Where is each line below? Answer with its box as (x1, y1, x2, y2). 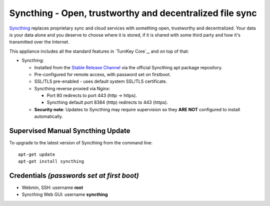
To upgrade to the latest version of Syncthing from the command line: (9, 140, 152, 146)
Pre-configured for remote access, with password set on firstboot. (34, 71, 171, 77)
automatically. (34, 113, 63, 120)
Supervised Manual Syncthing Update (9, 127, 130, 135)
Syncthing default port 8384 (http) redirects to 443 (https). (46, 99, 168, 105)
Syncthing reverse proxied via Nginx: (34, 85, 110, 91)
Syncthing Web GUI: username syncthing (21, 191, 108, 197)
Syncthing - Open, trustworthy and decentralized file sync (9, 8, 257, 19)
